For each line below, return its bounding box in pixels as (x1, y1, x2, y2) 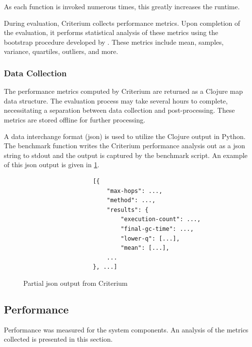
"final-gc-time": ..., (120, 225, 194, 232)
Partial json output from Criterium (23, 278, 128, 288)
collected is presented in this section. (4, 334, 113, 344)
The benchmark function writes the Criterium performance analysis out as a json (4, 140, 245, 151)
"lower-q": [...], (120, 235, 180, 242)
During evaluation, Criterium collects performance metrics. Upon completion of (4, 17, 240, 28)
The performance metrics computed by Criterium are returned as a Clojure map (4, 86, 243, 96)
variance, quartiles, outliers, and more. (4, 46, 118, 56)
